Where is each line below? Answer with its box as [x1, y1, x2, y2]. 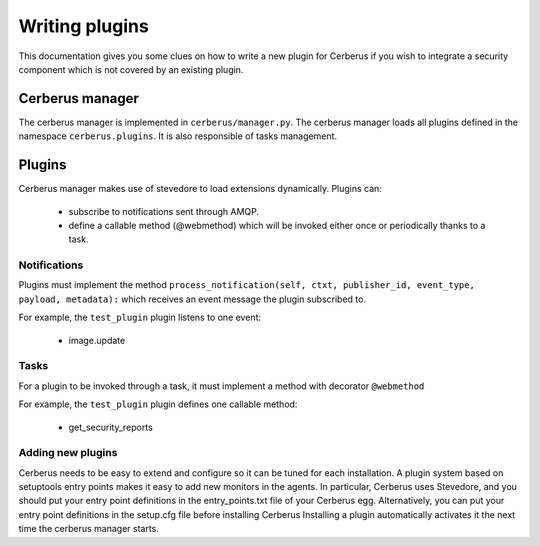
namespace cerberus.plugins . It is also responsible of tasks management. [18, 130, 338, 142]
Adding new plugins [18, 446, 118, 460]
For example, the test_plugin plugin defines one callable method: [18, 398, 298, 410]
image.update [68, 334, 126, 346]
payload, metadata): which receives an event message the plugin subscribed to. [18, 293, 367, 305]
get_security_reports [68, 421, 154, 433]
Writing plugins [18, 15, 149, 37]
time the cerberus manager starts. [18, 523, 160, 535]
